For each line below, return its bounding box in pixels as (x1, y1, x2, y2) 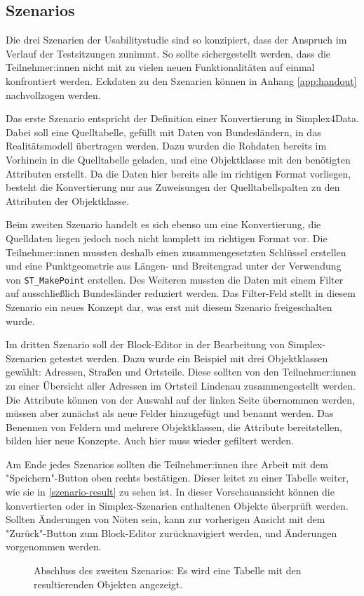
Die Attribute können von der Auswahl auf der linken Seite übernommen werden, (6, 392, 355, 406)
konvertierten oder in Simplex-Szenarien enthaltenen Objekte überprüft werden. (6, 498, 349, 512)
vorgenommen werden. (6, 539, 102, 554)
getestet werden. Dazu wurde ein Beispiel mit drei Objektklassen (50, 350, 328, 365)
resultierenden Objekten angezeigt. (34, 576, 183, 591)
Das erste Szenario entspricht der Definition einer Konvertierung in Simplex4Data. (6, 111, 359, 126)
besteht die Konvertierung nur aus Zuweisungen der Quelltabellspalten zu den (6, 180, 340, 194)
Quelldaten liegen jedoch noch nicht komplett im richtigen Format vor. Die (6, 230, 328, 245)
